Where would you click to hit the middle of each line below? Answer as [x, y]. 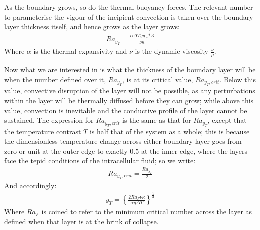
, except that [227, 120]
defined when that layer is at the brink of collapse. [81, 221]
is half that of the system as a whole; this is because [170, 131]
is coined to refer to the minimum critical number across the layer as [147, 212]
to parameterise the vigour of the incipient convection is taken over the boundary [129, 16]
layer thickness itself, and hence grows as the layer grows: [92, 26]
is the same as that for [157, 120]
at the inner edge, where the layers [194, 151]
